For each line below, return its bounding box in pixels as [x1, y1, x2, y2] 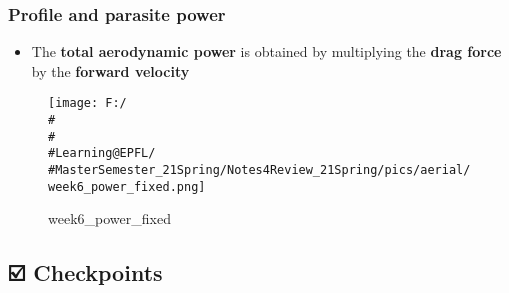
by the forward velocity [31, 60, 190, 81]
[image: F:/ [48, 96, 127, 111]
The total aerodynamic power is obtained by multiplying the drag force [31, 41, 502, 62]
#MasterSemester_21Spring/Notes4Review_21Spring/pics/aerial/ [48, 163, 471, 178]
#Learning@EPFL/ [48, 146, 156, 161]
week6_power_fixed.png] [48, 179, 206, 194]
